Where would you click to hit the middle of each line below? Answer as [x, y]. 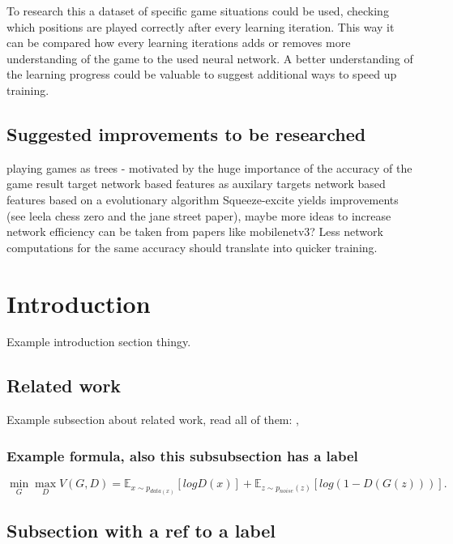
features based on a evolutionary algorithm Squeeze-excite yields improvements [203, 199]
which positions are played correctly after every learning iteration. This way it [201, 26]
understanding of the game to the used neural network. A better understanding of [210, 58]
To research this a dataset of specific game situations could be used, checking [198, 11]
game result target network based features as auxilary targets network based [196, 184]
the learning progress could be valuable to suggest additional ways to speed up [202, 74]
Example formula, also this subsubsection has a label [182, 455]
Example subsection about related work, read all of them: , [153, 420]
